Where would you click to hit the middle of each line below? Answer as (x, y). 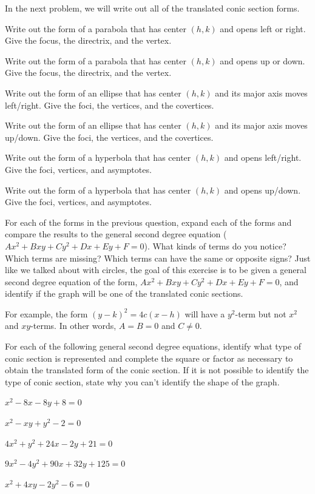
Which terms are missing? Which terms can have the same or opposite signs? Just (158, 258)
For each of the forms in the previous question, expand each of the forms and (148, 222)
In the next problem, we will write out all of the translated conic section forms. (152, 8)
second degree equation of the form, (71, 281)
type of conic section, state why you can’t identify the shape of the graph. (142, 381)
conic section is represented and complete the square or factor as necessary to (149, 358)
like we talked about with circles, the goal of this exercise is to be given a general (156, 270)
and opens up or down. (262, 60)
